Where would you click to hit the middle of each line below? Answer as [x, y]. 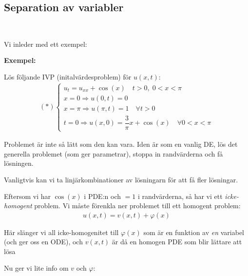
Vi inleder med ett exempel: [46, 44]
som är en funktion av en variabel [194, 232]
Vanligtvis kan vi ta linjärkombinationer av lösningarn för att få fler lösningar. [121, 180]
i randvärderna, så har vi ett [180, 196]
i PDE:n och [102, 196]
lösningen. [19, 163]
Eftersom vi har [28, 196]
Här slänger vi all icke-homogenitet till [61, 232]
